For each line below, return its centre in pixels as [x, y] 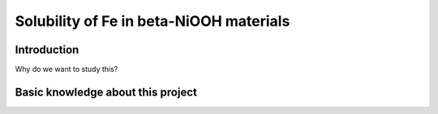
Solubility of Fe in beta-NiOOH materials [152, 21]
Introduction [47, 50]
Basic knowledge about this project [106, 92]
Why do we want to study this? [67, 70]
